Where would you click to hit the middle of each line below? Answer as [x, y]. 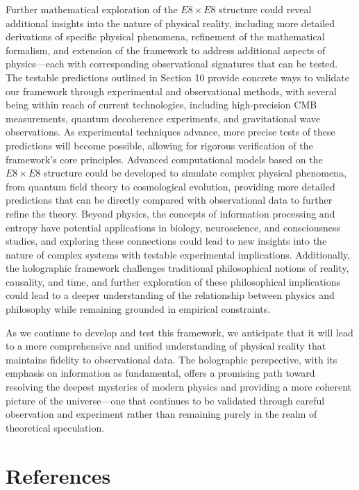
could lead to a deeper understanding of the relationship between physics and [170, 295]
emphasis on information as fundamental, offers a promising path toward [160, 373]
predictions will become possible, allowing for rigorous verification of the [159, 145]
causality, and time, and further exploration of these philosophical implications [173, 281]
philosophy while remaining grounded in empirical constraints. [138, 309]
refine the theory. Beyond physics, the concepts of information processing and [170, 213]
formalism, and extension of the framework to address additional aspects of [166, 50]
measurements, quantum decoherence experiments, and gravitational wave [163, 118]
